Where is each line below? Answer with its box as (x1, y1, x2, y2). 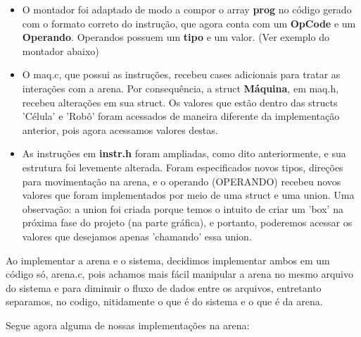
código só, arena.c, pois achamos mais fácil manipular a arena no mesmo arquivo (6, 266, 354, 281)
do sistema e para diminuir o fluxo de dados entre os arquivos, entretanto (6, 280, 322, 295)
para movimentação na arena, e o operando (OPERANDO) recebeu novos (22, 173, 341, 188)
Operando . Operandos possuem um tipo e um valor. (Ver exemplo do (22, 30, 329, 44)
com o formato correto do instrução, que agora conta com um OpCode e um (22, 16, 356, 30)
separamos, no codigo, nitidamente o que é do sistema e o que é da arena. (6, 294, 323, 309)
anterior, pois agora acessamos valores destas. (22, 122, 218, 137)
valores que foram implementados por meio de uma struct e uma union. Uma (22, 188, 355, 202)
